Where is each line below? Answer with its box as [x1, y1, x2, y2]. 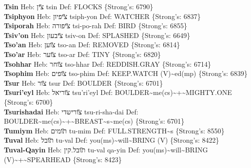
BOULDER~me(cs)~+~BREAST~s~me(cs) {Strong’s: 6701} [4, 116, 185, 126]
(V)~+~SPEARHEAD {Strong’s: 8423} [4, 154, 122, 164]
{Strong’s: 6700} [4, 96, 53, 107]
